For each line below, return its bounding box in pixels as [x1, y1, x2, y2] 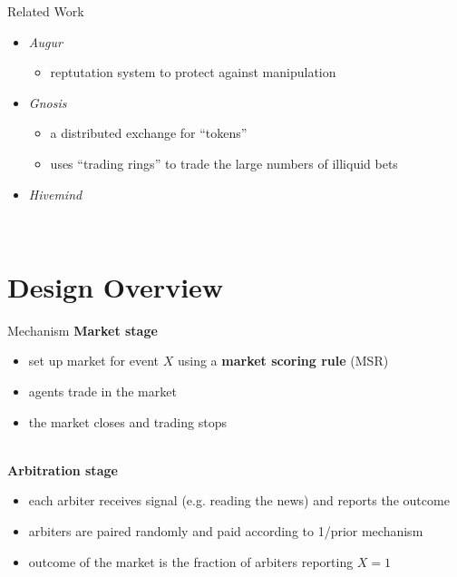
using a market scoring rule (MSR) [177, 351, 389, 370]
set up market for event [28, 351, 160, 370]
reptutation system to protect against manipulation [50, 63, 336, 82]
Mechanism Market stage [7, 320, 158, 339]
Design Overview [7, 268, 224, 305]
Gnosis [28, 93, 67, 112]
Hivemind [28, 184, 83, 203]
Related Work [7, 2, 84, 20]
